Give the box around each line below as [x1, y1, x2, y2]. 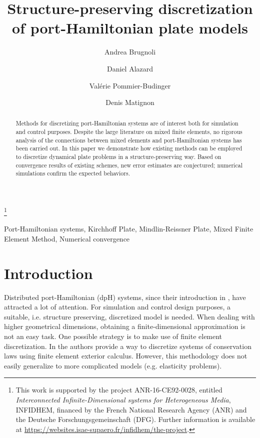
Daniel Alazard [106, 63, 153, 73]
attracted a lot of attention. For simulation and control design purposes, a [4, 301, 230, 312]
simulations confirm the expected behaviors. [15, 169, 130, 177]
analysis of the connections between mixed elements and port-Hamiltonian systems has [15, 135, 242, 144]
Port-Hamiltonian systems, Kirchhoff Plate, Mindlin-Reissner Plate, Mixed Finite [4, 223, 253, 234]
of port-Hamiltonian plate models [12, 17, 248, 38]
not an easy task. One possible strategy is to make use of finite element [4, 331, 222, 341]
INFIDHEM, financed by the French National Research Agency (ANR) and [15, 404, 247, 414]
